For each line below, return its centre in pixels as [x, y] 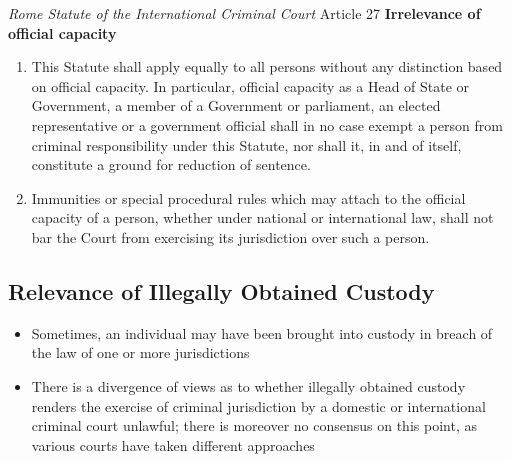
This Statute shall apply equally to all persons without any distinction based [267, 66]
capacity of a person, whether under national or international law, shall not [262, 217]
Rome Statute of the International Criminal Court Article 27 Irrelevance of [244, 13]
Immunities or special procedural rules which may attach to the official [248, 197]
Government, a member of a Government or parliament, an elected [236, 105]
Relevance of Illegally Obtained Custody [221, 290]
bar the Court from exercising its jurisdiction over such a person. [230, 236]
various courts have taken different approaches [173, 444]
